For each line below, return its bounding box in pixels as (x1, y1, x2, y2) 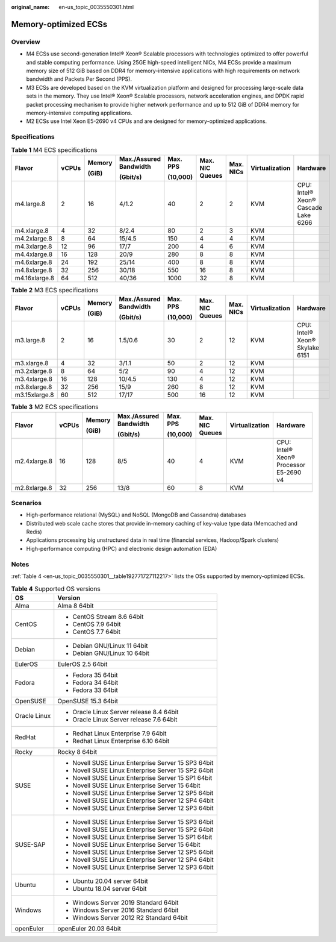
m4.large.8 (14, 199, 46, 208)
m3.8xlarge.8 (14, 383, 52, 391)
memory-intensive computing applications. (26, 109, 132, 116)
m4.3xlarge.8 (14, 242, 52, 250)
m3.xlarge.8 (14, 359, 49, 368)
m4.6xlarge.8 (14, 258, 52, 266)
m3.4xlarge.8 (14, 375, 52, 383)
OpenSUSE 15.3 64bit (57, 697, 119, 705)
